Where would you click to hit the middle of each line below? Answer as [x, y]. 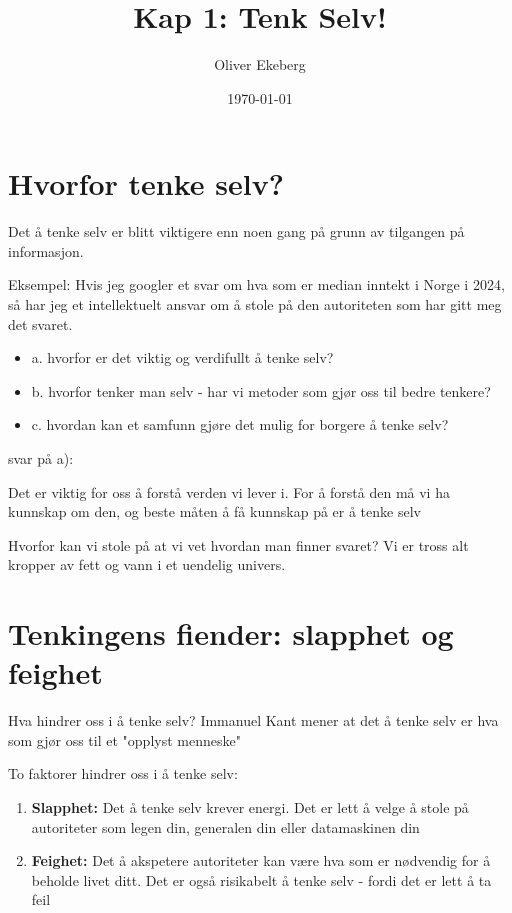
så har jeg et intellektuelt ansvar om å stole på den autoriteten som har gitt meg [255, 304]
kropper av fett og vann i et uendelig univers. [147, 564]
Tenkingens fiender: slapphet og [231, 633]
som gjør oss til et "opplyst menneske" [124, 739]
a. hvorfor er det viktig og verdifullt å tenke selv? [182, 357]
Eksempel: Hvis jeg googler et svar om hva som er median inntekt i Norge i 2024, [256, 284]
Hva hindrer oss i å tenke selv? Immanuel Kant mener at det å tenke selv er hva [253, 720]
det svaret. [40, 323]
